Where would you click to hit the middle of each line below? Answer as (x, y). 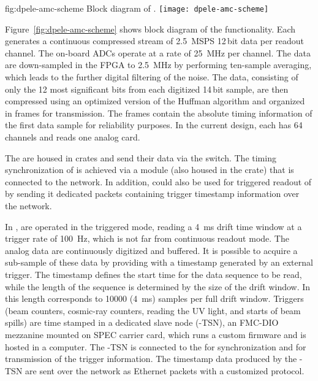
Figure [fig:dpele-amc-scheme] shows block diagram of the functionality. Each (150, 29)
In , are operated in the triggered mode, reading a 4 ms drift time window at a (153, 226)
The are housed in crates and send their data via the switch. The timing (141, 157)
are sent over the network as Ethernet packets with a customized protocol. (165, 370)
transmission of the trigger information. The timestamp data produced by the (151, 359)
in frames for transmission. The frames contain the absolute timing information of (159, 113)
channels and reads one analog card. (73, 137)
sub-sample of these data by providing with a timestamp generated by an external (159, 262)
